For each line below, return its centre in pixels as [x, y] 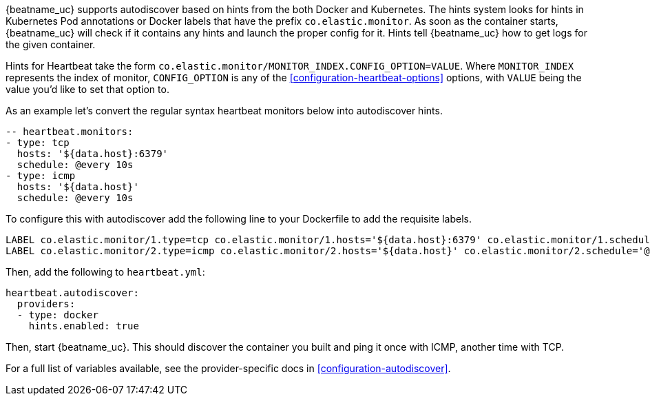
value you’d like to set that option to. [87, 89]
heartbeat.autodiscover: [72, 293]
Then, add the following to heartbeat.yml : [105, 272]
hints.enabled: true [84, 326]
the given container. [51, 44]
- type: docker [57, 315]
